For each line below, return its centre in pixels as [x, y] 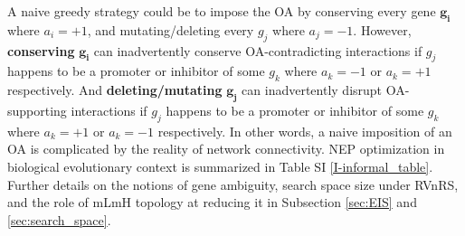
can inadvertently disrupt [312, 90]
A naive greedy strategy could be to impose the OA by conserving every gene [222, 11]
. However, [382, 29]
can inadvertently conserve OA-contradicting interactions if [258, 50]
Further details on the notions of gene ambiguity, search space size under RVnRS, [233, 184]
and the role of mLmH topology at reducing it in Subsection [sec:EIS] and [212, 202]
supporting [37, 110]
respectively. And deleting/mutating [115, 90]
